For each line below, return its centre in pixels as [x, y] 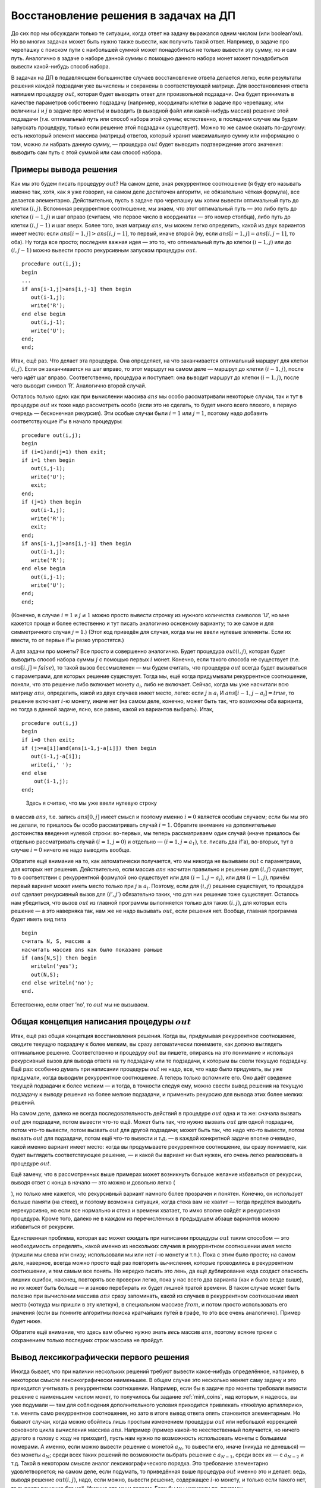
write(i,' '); [51, 765]
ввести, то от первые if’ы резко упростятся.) [67, 640]
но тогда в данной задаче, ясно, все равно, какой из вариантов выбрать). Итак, [112, 709]
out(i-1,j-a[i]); [56, 756]
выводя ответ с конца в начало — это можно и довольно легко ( [93, 1183]
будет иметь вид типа [39, 919]
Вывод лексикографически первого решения [100, 1357]
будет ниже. [26, 1321]
